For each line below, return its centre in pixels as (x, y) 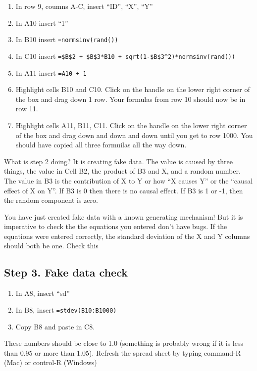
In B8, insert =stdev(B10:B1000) (66, 309)
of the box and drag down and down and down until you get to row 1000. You (134, 135)
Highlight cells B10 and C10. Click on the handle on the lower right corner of (133, 89)
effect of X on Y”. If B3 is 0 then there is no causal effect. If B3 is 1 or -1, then (124, 190)
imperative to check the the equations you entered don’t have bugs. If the (116, 226)
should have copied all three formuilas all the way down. (101, 145)
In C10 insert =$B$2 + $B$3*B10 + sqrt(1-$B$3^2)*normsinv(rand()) (126, 56)
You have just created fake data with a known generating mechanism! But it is (124, 216)
